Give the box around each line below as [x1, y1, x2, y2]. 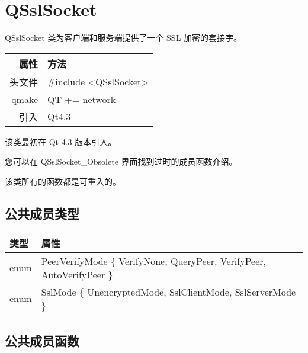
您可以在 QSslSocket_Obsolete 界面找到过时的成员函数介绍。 [5, 155, 238, 168]
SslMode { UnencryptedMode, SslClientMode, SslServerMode [41, 284, 296, 299]
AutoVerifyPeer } [41, 267, 113, 281]
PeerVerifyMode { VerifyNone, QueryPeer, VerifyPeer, [41, 253, 267, 268]
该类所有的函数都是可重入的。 [5, 175, 121, 187]
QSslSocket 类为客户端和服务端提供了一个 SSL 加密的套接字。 [5, 31, 242, 44]
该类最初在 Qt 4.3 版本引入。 [5, 135, 117, 147]
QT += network [47, 92, 116, 106]
